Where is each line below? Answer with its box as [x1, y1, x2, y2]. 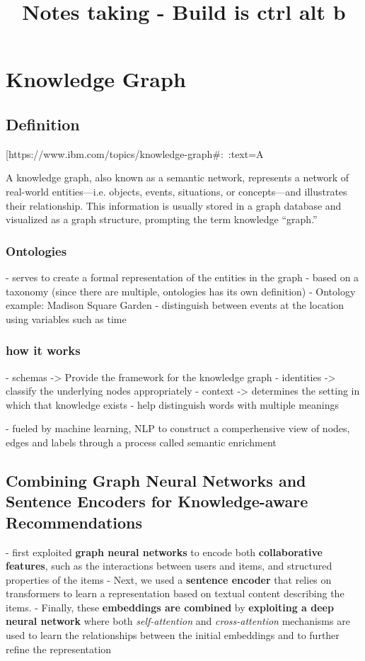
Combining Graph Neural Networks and [6, 469, 306, 491]
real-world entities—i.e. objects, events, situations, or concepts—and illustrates [6, 183, 347, 198]
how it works [6, 341, 81, 359]
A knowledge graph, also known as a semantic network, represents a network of [6, 170, 349, 185]
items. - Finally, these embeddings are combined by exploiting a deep [6, 599, 334, 614]
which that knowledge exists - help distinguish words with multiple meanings [6, 397, 340, 412]
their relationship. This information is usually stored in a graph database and [6, 198, 342, 213]
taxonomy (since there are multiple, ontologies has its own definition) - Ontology [6, 283, 356, 298]
